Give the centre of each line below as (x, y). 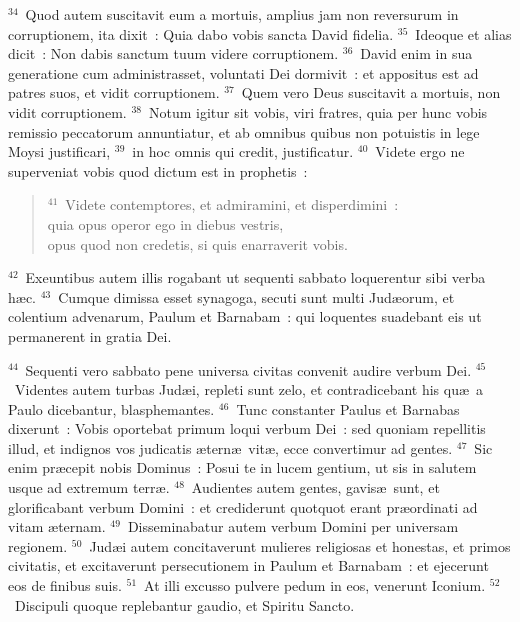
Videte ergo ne (420, 151)
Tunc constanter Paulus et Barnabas (348, 408)
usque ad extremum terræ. (89, 487)
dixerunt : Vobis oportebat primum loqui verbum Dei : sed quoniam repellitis (247, 428)
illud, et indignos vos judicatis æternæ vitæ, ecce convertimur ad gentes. (230, 447)
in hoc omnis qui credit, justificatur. (243, 151)
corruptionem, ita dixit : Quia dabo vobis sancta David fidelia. (201, 33)
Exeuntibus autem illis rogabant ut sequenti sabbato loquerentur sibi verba (255, 277)
